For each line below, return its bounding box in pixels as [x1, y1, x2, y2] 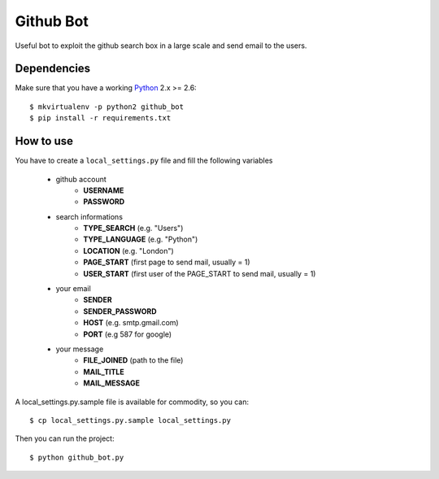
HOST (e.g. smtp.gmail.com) [83, 318, 179, 328]
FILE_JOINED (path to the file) [83, 355, 184, 365]
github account [55, 174, 107, 184]
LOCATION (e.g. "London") [83, 246, 174, 255]
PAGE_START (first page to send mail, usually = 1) [83, 257, 251, 268]
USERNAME [83, 185, 124, 195]
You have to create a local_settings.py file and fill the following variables [15, 155, 273, 166]
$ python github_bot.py [29, 452, 124, 462]
